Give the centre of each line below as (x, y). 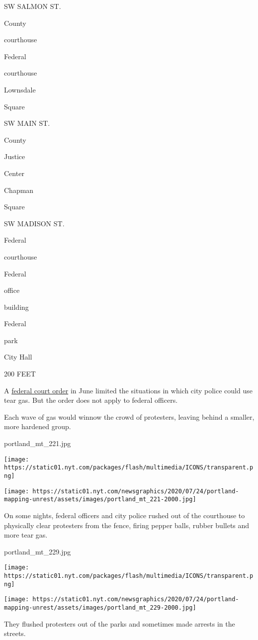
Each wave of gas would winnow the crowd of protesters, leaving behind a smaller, (129, 416)
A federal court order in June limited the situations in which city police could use (128, 390)
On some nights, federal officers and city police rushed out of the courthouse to (125, 515)
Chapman (19, 190)
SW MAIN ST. (27, 123)
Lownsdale (20, 89)
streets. (15, 633)
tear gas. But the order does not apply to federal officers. (91, 400)
